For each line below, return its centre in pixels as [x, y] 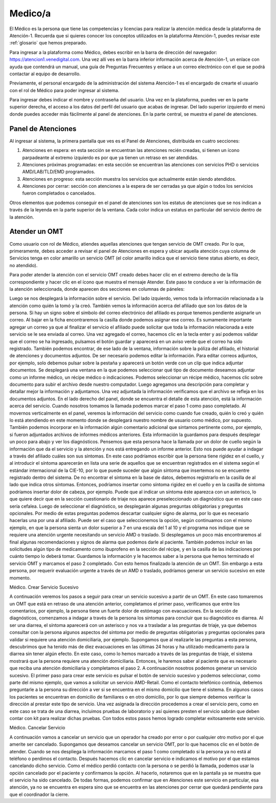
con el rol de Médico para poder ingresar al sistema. [64, 90]
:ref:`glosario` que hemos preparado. [48, 43]
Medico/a [30, 13]
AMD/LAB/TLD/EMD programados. [59, 172]
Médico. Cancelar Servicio [37, 728]
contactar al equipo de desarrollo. [45, 74]
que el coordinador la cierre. [39, 794]
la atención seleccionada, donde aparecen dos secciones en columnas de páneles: [97, 289]
